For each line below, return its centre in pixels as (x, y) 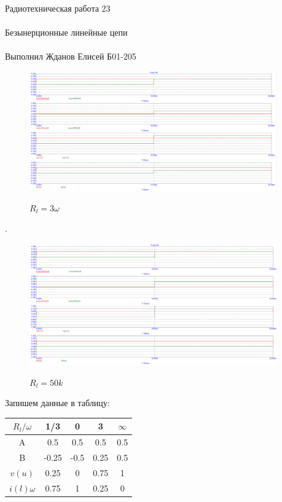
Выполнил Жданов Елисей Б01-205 (71, 56)
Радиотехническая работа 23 (58, 8)
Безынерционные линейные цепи (66, 32)
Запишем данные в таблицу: (57, 403)
